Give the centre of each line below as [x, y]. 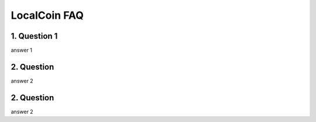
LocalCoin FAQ [47, 15]
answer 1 [21, 50]
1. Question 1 [34, 36]
